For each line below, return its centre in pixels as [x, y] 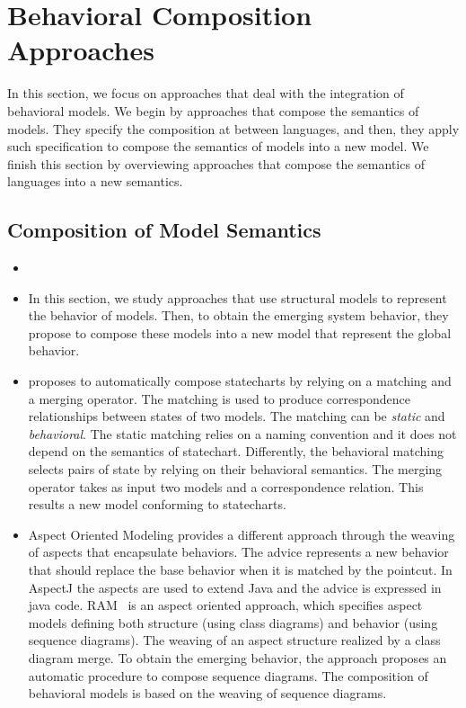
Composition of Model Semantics [164, 230]
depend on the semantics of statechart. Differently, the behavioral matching [236, 451]
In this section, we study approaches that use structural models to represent [237, 297]
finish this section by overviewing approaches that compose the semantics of [216, 163]
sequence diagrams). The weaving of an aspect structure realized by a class [234, 640]
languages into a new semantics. [95, 181]
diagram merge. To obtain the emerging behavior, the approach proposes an [237, 657]
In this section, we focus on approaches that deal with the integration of [206, 93]
